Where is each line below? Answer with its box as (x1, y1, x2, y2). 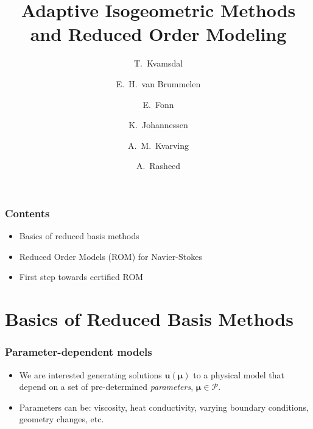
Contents (5, 205, 50, 220)
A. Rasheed (136, 159, 181, 172)
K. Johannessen (128, 118, 188, 131)
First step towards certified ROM (19, 270, 144, 283)
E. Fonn (142, 98, 174, 110)
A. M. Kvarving (127, 139, 189, 151)
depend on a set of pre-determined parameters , (19, 380, 194, 393)
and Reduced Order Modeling (30, 21, 287, 46)
